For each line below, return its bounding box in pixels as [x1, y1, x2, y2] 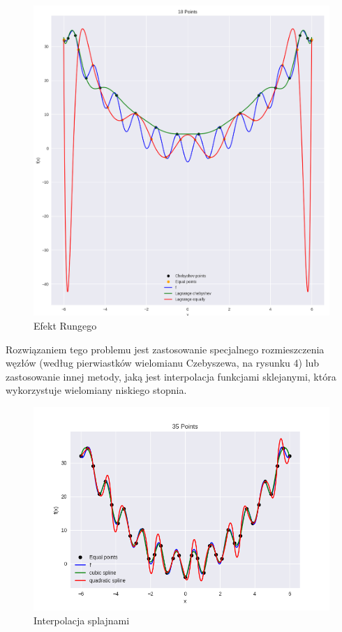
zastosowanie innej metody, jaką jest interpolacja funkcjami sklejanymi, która [6, 369, 336, 383]
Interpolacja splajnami [34, 613, 130, 628]
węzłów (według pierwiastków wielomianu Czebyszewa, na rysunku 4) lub [6, 355, 320, 370]
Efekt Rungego [34, 318, 97, 332]
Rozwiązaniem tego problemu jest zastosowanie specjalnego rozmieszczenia [6, 341, 325, 356]
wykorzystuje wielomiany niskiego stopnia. [6, 383, 187, 397]
